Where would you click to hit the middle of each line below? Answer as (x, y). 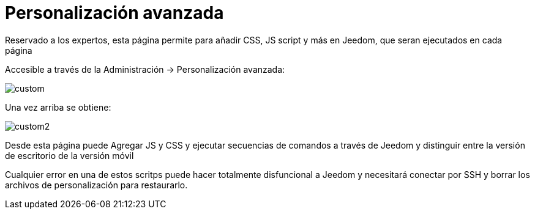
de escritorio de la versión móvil (69, 155)
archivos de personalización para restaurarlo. (96, 185)
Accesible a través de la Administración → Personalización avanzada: (145, 69)
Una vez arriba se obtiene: (58, 107)
